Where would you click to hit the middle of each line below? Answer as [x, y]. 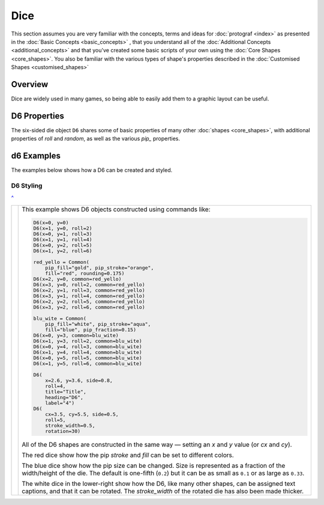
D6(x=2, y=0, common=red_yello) [77, 279]
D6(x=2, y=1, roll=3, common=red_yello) [89, 290]
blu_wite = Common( [60, 318]
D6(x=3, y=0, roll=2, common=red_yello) [89, 285]
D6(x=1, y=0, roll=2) [63, 228]
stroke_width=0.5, [70, 425]
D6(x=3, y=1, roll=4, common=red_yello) [89, 295]
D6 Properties [37, 116]
